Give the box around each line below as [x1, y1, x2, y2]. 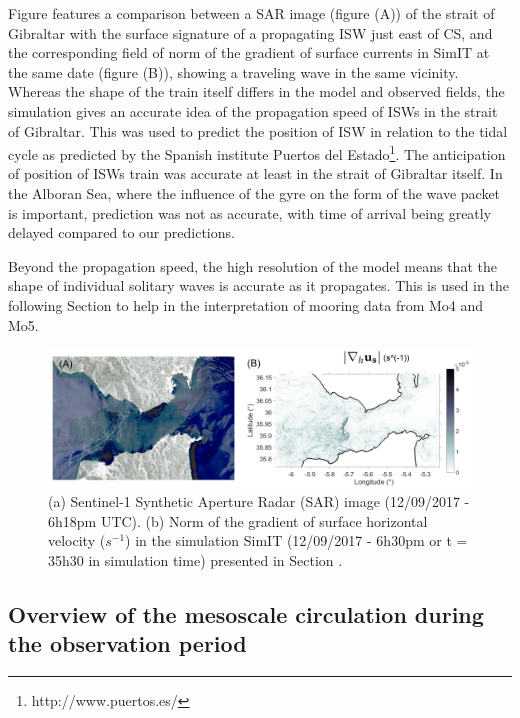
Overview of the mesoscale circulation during [8, 598, 484, 629]
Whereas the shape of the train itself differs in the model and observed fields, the [8, 81, 505, 102]
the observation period [8, 628, 247, 659]
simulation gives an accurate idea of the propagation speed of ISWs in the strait [8, 100, 498, 121]
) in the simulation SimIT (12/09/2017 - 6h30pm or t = [125, 530, 468, 551]
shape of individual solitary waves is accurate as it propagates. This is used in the [8, 275, 509, 296]
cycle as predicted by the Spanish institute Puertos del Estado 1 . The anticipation [8, 141, 506, 164]
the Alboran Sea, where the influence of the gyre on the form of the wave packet [8, 183, 501, 203]
